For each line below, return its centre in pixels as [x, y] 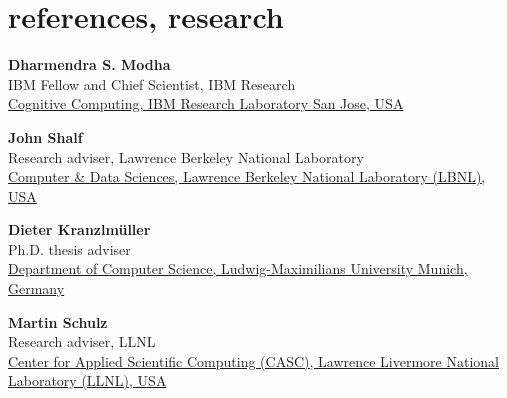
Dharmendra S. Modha [89, 64]
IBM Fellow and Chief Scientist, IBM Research [152, 83]
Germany [36, 288]
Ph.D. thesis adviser [69, 248]
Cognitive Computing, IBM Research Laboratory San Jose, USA [206, 103]
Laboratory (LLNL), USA [87, 380]
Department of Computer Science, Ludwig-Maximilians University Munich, [238, 268]
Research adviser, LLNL [82, 341]
